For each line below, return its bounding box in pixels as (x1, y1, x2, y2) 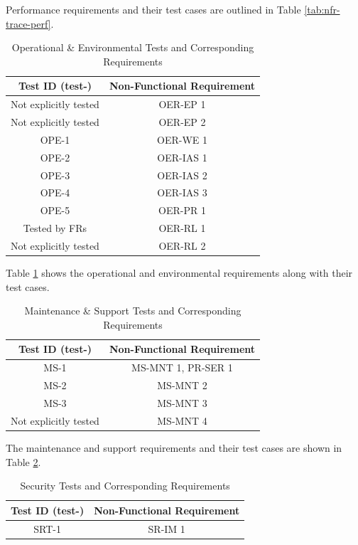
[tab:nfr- (304, 2, 340, 16)
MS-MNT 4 (157, 413, 207, 428)
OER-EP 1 (158, 97, 206, 112)
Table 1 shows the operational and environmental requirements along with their (6, 265, 353, 280)
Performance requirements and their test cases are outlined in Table (6, 2, 301, 16)
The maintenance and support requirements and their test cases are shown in (6, 440, 342, 455)
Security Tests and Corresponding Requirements (20, 478, 230, 493)
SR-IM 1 (148, 521, 185, 536)
